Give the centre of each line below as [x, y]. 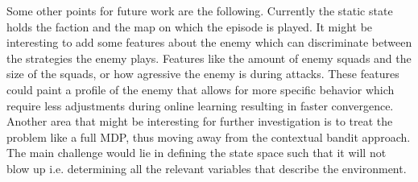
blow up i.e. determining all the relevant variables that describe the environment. [207, 168]
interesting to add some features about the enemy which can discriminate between [209, 42]
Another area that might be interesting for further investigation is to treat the [200, 121]
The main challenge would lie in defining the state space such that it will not [197, 153]
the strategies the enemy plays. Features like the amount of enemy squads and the [209, 58]
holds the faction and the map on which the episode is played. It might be [190, 26]
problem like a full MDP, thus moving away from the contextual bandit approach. [209, 136]
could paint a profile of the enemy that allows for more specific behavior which [201, 89]
